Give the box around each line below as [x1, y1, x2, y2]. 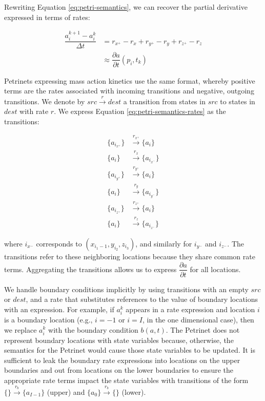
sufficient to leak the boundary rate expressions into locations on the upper [4, 354, 240, 365]
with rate [19, 106, 49, 117]
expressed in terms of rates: [4, 11, 90, 22]
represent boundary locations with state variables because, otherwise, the [4, 334, 234, 345]
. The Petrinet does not [166, 324, 240, 335]
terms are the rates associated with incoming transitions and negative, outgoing [4, 85, 254, 96]
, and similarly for [135, 238, 192, 249]
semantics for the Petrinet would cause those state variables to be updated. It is [4, 345, 256, 355]
